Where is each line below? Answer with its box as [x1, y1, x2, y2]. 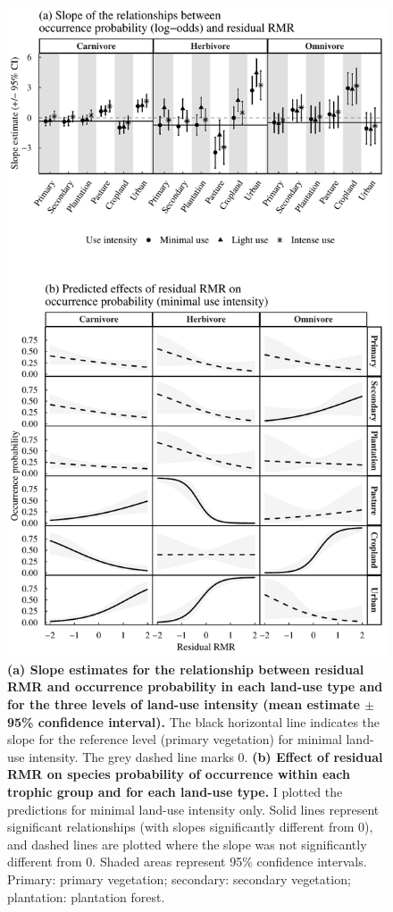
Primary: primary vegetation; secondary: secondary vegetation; [7, 869, 351, 888]
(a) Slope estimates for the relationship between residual [7, 659, 364, 678]
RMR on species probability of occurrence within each [7, 765, 350, 783]
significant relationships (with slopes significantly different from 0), [7, 817, 373, 836]
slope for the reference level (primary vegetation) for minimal [7, 730, 342, 749]
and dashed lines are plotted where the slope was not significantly [7, 834, 367, 853]
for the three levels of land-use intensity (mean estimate [7, 695, 360, 714]
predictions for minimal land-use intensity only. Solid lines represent [7, 799, 380, 818]
